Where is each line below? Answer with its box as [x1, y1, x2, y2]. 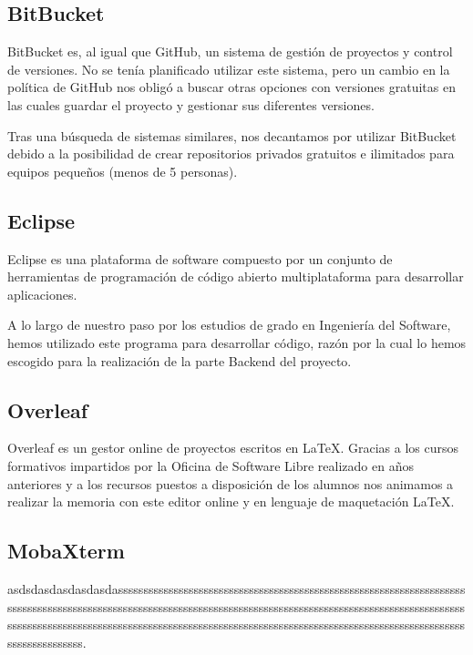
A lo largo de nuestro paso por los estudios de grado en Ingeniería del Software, [7, 315, 451, 334]
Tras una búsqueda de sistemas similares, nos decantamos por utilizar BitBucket [7, 126, 457, 145]
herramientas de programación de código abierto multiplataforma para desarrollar [7, 267, 464, 286]
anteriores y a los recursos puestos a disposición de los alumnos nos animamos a [7, 474, 454, 493]
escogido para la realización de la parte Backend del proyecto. [7, 351, 352, 370]
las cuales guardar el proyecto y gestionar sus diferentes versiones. [7, 95, 375, 114]
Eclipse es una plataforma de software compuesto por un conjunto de [7, 249, 393, 268]
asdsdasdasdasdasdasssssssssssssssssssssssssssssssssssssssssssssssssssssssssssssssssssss [7, 578, 466, 598]
